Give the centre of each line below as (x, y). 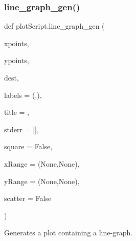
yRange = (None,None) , (42, 181)
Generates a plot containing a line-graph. (69, 233)
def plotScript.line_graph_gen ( (54, 26)
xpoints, (17, 43)
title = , (17, 112)
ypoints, (17, 60)
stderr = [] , (21, 129)
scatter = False (28, 198)
